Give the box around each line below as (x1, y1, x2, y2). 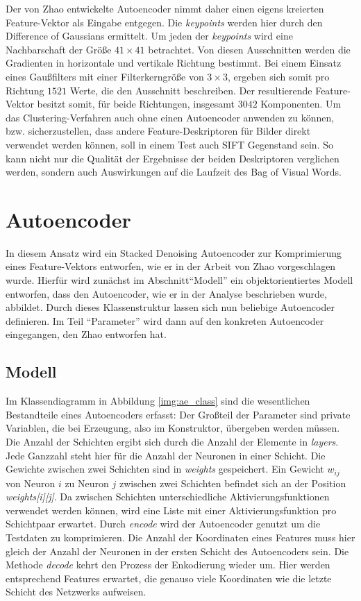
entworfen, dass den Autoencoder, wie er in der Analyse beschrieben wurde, (6, 286, 327, 300)
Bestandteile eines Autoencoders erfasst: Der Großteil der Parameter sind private (6, 407, 351, 421)
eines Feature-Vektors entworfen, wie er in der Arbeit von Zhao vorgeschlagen (6, 259, 336, 273)
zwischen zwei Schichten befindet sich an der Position (119, 475, 346, 490)
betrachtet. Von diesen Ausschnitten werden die (148, 42, 351, 56)
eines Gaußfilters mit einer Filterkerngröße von (6, 69, 204, 83)
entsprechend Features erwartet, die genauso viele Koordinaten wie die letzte (6, 570, 332, 585)
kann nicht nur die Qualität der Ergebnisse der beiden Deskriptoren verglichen (6, 151, 339, 165)
